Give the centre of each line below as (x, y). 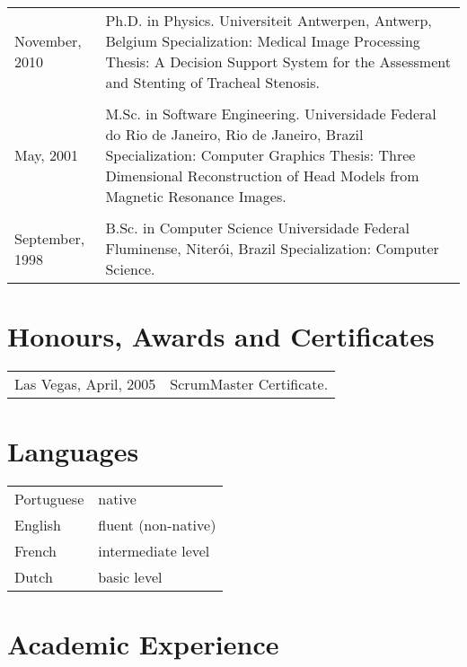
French (35, 551)
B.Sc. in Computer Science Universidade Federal (257, 228)
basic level (130, 577)
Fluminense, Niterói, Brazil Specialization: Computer (272, 248)
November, (48, 41)
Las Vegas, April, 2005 (85, 384)
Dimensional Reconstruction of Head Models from (262, 176)
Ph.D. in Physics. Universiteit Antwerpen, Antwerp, (269, 20)
